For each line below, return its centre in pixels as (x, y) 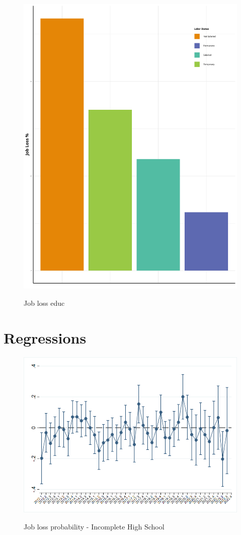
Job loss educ (44, 303)
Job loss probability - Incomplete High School (94, 526)
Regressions (45, 337)
